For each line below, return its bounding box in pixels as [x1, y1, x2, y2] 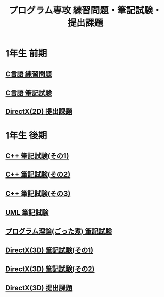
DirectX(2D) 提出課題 [5, 107, 73, 116]
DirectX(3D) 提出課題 [5, 283, 73, 292]
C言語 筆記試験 [5, 88, 52, 97]
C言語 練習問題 [5, 70, 52, 78]
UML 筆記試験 [5, 208, 49, 217]
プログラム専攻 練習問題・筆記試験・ [9, 5, 162, 16]
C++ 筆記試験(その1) [5, 151, 69, 160]
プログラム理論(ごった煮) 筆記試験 [5, 227, 112, 235]
